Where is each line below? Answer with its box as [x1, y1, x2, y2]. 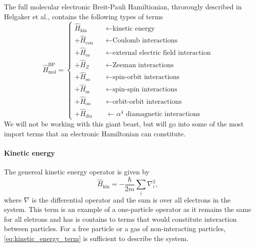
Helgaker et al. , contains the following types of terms [4, 11, 163, 21]
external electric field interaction [112, 49, 211, 57]
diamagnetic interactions [126, 110, 200, 118]
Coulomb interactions [112, 37, 178, 44]
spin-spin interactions [112, 86, 177, 93]
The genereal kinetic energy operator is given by [4, 166, 150, 177]
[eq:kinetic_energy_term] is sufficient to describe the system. [4, 233, 189, 244]
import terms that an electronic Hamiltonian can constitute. [4, 128, 186, 138]
